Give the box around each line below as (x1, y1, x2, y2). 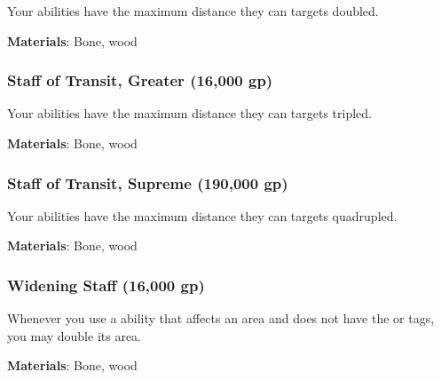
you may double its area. (7, 326, 142, 344)
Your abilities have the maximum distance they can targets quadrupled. (7, 206, 398, 225)
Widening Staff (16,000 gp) (7, 273, 205, 296)
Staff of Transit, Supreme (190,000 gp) (7, 171, 288, 194)
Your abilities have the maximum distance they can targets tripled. (7, 104, 373, 123)
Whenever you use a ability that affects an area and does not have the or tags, (7, 309, 435, 328)
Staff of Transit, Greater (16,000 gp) (7, 69, 273, 91)
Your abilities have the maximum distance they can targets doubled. (7, 2, 379, 20)
